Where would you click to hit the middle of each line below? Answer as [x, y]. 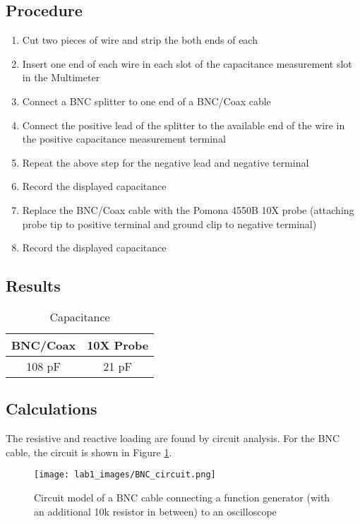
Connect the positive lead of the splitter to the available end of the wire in [184, 125]
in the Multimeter [61, 77]
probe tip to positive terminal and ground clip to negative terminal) [169, 224]
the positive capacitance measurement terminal [124, 139]
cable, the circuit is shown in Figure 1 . [89, 452]
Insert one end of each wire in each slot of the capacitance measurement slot [187, 63]
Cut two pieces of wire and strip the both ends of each [140, 40]
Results [33, 286]
